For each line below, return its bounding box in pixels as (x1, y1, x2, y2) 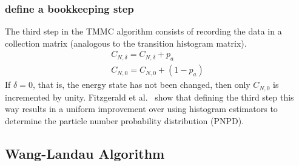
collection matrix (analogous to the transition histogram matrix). (5, 36, 247, 49)
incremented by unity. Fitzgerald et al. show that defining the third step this (5, 90, 294, 103)
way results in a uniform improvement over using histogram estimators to (5, 102, 278, 115)
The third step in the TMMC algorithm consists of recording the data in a (5, 25, 282, 38)
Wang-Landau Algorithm (5, 144, 165, 162)
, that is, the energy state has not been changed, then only (32, 78, 250, 91)
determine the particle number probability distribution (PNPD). (5, 114, 244, 127)
